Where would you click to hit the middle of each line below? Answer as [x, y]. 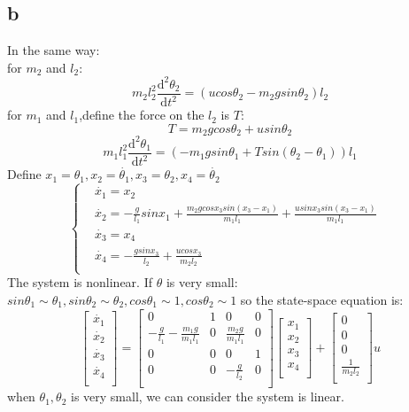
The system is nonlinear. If [80, 282]
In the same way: [54, 50]
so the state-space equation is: [322, 299]
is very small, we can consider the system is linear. [207, 396]
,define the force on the [142, 115]
